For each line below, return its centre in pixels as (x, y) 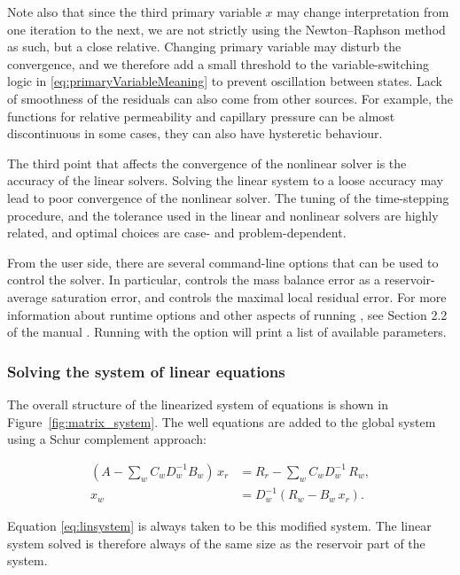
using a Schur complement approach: (107, 439)
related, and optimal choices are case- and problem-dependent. (177, 233)
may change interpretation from (363, 12)
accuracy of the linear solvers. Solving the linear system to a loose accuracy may (226, 180)
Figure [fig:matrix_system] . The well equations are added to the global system (222, 421)
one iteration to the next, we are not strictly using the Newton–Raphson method (226, 29)
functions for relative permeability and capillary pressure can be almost (201, 116)
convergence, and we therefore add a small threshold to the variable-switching (218, 63)
